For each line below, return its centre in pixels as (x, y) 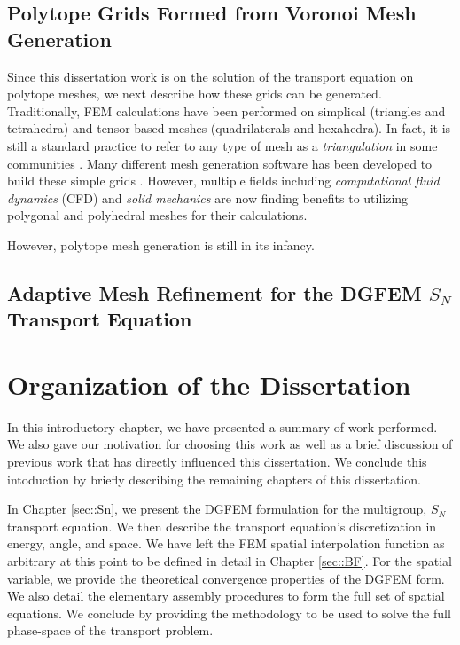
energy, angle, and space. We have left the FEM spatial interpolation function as (226, 543)
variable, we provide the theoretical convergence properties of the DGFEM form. (226, 578)
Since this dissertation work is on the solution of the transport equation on (211, 76)
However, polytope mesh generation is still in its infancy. (161, 244)
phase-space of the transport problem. (110, 630)
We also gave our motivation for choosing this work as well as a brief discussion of (230, 444)
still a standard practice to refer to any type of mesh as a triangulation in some (222, 145)
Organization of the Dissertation (209, 384)
